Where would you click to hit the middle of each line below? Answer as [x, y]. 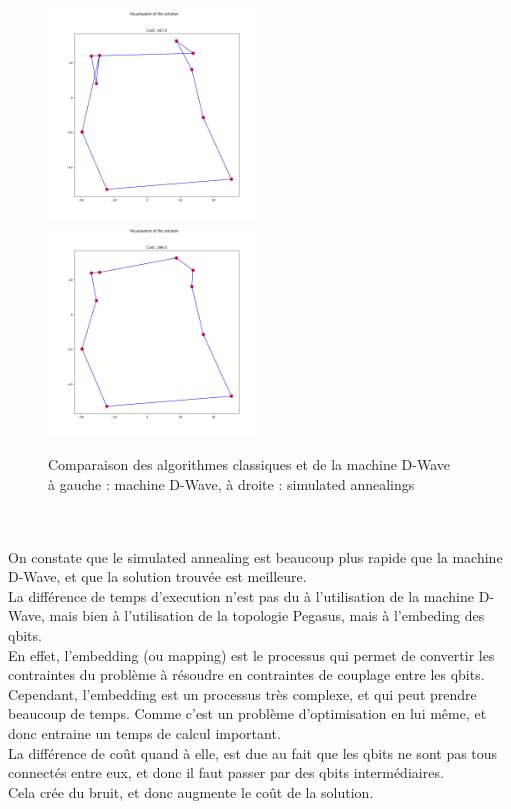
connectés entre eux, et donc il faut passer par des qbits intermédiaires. [226, 772]
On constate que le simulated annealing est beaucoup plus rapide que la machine [255, 556]
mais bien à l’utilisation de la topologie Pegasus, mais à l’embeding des [267, 615]
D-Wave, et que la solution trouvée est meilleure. [157, 576]
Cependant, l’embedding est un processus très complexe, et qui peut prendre [242, 693]
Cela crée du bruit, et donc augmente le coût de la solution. [191, 791]
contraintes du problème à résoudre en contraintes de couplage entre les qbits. [246, 674]
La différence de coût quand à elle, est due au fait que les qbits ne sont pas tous [253, 752]
